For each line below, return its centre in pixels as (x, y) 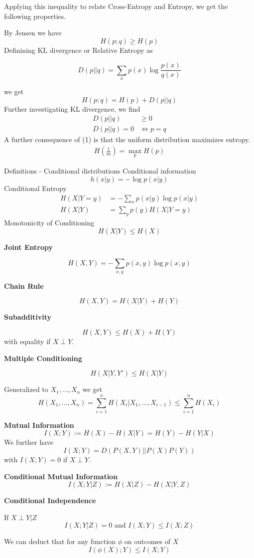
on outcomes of (147, 541)
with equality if (27, 341)
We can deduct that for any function (60, 541)
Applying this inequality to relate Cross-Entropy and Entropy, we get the (116, 6)
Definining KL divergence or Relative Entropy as (78, 50)
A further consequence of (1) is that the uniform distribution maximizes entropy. (127, 139)
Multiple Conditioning (43, 358)
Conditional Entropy (35, 188)
